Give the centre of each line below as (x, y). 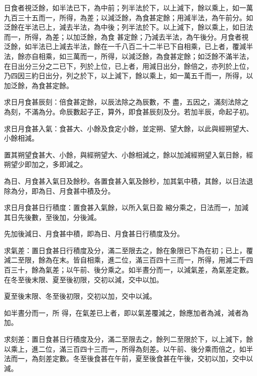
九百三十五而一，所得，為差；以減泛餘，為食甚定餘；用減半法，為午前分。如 (128, 17)
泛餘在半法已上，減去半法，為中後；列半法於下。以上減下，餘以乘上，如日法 (128, 27)
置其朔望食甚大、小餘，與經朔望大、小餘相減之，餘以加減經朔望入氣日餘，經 (128, 154)
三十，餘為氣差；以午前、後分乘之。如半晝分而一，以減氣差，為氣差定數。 (132, 270)
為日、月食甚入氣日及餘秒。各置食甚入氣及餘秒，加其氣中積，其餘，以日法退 (128, 181)
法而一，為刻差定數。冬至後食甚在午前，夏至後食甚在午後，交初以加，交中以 (128, 358)
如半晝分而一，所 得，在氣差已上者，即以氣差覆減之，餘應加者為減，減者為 (126, 312)
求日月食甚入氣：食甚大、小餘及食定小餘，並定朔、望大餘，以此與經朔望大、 (128, 128)
